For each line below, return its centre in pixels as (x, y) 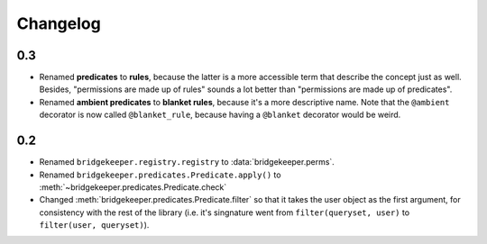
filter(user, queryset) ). (94, 225)
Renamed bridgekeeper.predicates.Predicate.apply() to (160, 175)
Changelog (59, 23)
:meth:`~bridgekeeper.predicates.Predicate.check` (133, 187)
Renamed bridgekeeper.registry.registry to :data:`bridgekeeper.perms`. (187, 162)
